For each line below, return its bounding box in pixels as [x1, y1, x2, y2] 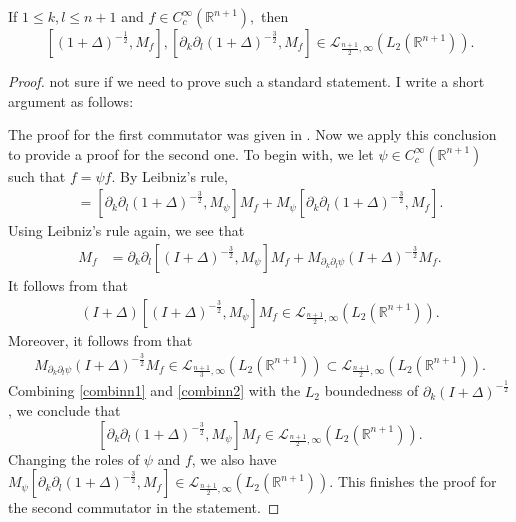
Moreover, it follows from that [8, 329, 193, 350]
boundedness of [324, 380, 419, 401]
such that [8, 165, 66, 186]
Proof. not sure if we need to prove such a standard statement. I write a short [8, 71, 485, 91]
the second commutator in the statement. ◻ [8, 497, 280, 518]
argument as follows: [8, 90, 134, 111]
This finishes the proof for [337, 471, 497, 492]
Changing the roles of [8, 448, 140, 469]
